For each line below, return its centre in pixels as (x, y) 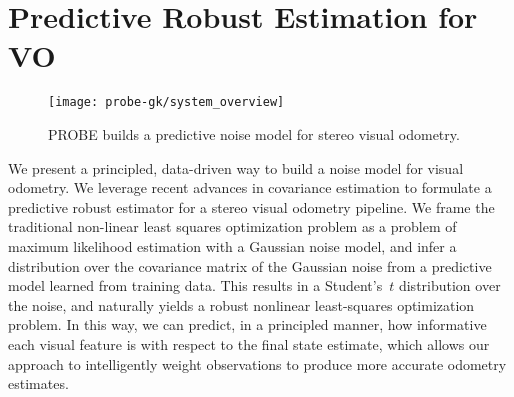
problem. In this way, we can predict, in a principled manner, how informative (247, 324)
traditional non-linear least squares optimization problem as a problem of (232, 226)
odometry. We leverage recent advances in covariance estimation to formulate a (250, 187)
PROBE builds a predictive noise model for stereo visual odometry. (254, 133)
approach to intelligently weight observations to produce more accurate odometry (257, 363)
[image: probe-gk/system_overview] (166, 102)
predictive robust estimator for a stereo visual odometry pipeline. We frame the (251, 206)
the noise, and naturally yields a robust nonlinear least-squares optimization (241, 304)
